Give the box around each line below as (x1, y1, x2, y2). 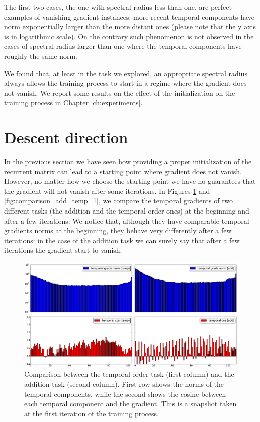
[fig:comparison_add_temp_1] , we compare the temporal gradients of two (4, 195, 233, 206)
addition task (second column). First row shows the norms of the (24, 379, 224, 389)
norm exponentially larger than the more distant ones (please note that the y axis (4, 21, 256, 32)
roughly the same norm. (4, 50, 77, 61)
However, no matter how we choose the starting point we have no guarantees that (4, 176, 256, 186)
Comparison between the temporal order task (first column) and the (24, 369, 234, 379)
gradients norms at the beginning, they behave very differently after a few (4, 225, 232, 236)
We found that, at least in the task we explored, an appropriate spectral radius (4, 67, 247, 78)
